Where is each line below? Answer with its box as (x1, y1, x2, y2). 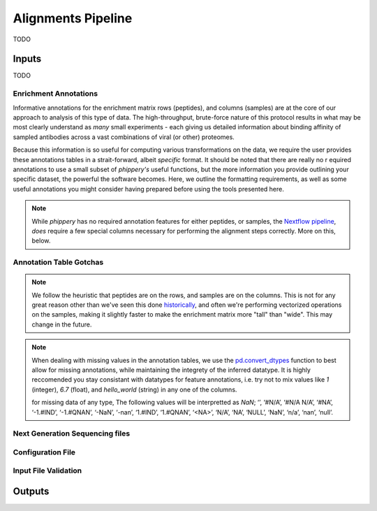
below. (31, 236, 51, 245)
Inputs (13, 53, 42, 65)
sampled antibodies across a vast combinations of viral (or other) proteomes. (13, 133, 235, 141)
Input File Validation (13, 466, 82, 475)
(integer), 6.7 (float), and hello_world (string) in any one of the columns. (31, 385, 237, 394)
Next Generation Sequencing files (13, 429, 131, 438)
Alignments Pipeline (13, 10, 133, 26)
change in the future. (31, 320, 92, 329)
